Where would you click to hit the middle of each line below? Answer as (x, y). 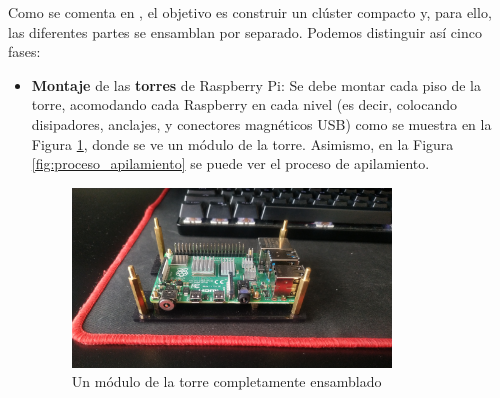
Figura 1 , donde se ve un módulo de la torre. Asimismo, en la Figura (242, 143)
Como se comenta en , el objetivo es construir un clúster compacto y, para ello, (250, 12)
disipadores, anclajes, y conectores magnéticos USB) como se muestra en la (261, 123)
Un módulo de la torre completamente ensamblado (226, 381)
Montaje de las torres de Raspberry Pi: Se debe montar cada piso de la (256, 84)
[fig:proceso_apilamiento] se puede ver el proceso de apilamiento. (230, 163)
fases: (24, 51)
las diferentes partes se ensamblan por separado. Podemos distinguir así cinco (245, 31)
